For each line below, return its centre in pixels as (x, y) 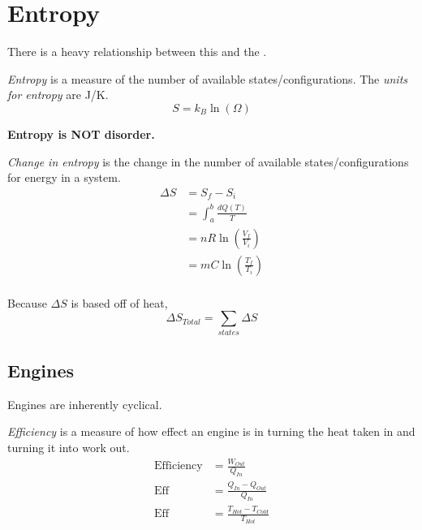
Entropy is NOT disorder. (81, 134)
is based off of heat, (119, 302)
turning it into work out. (69, 447)
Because (27, 302)
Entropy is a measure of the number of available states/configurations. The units (208, 78)
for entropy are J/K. (58, 95)
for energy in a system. (64, 177)
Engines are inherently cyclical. (85, 404)
